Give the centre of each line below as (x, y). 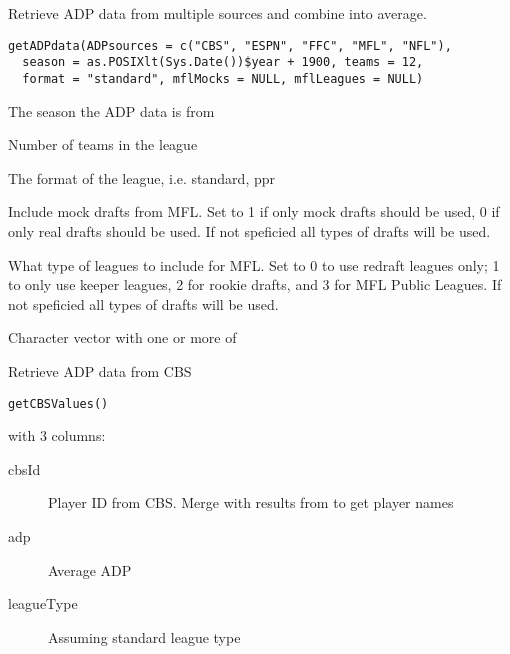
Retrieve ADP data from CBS (100, 370)
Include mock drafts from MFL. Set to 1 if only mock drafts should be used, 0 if (254, 211)
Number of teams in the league (103, 144)
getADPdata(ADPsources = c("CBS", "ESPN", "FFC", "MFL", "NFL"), (230, 45)
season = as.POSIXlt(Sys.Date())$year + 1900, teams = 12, (223, 62)
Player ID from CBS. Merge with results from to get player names (251, 502)
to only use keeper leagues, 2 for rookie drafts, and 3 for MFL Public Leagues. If (255, 284)
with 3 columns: (57, 435)
